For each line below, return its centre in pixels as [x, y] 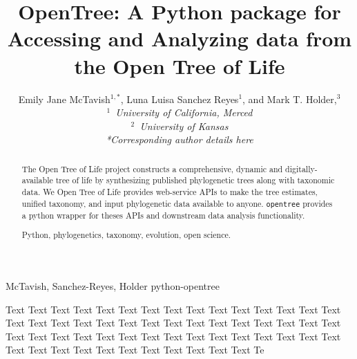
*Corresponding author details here [180, 139]
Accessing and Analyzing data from [180, 38]
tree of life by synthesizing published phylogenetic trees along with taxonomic [195, 180]
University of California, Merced [184, 112]
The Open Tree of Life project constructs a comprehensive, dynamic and [152, 168]
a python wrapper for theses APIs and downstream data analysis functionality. [163, 215]
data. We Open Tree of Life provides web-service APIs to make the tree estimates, [170, 191]
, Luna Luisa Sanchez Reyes [180, 99]
